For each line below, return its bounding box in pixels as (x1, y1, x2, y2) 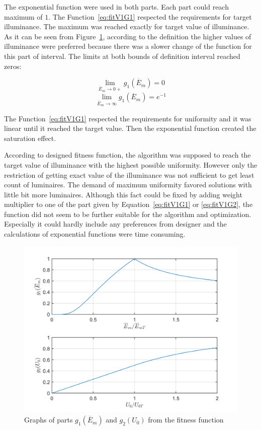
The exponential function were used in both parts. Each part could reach (4, 2, 229, 12)
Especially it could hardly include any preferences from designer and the (4, 219, 227, 229)
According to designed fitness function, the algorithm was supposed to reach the (4, 150, 251, 160)
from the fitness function (148, 414, 224, 425)
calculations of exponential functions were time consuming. (4, 229, 186, 239)
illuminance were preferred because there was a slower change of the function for (4, 41, 252, 51)
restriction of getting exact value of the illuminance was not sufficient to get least (4, 169, 254, 180)
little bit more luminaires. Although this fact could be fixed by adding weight (4, 189, 242, 199)
